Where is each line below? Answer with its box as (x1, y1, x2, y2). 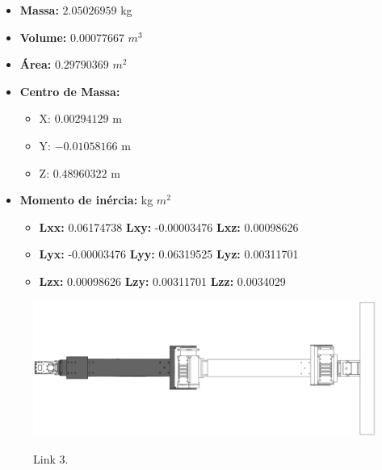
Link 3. (33, 451, 69, 468)
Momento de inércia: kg (19, 191, 153, 208)
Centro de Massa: (19, 82, 120, 99)
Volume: (19, 28, 67, 45)
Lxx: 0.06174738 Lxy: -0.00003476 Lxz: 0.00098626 (39, 218, 299, 235)
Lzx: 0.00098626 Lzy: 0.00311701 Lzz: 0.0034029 (39, 272, 286, 289)
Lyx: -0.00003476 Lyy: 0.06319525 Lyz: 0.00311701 (39, 245, 299, 262)
